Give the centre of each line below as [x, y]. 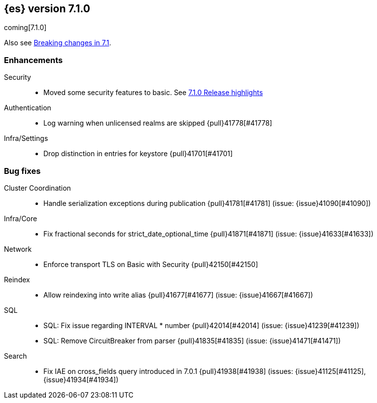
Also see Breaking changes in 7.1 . [58, 43]
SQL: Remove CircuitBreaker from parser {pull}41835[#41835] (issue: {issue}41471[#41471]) [192, 340]
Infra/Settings [26, 138]
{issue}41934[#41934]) [81, 379]
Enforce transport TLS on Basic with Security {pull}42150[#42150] [151, 264]
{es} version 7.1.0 [47, 9]
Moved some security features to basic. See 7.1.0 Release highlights [153, 93]
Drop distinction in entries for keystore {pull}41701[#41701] [138, 154]
